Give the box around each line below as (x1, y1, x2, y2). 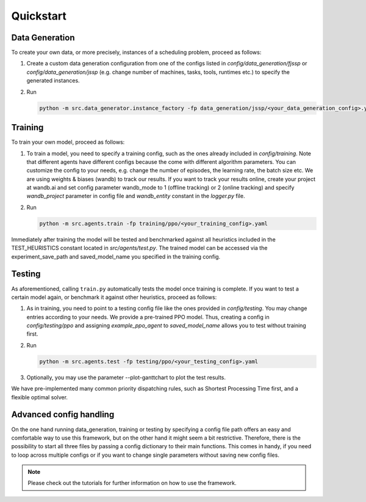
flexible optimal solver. (11, 393, 68, 400)
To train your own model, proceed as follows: (11, 138, 125, 146)
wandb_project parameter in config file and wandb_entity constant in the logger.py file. (26, 193, 245, 200)
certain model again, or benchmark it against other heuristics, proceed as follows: (11, 293, 217, 301)
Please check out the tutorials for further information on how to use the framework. (27, 479, 237, 487)
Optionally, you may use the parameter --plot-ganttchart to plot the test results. (26, 374, 226, 381)
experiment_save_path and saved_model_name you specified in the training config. (11, 253, 221, 260)
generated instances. (26, 77, 80, 84)
